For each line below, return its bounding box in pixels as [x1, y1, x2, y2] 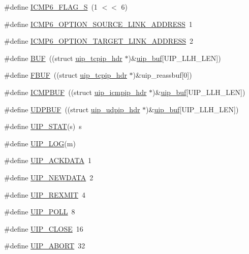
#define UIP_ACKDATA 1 [4, 155, 91, 166]
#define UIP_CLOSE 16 [4, 223, 83, 234]
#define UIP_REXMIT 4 [4, 189, 86, 200]
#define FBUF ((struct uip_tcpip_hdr [4, 70, 127, 80]
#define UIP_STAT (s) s [4, 121, 82, 132]
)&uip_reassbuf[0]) [133, 70, 192, 80]
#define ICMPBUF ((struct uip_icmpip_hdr [4, 86, 147, 97]
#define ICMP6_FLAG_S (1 [4, 2, 98, 12]
